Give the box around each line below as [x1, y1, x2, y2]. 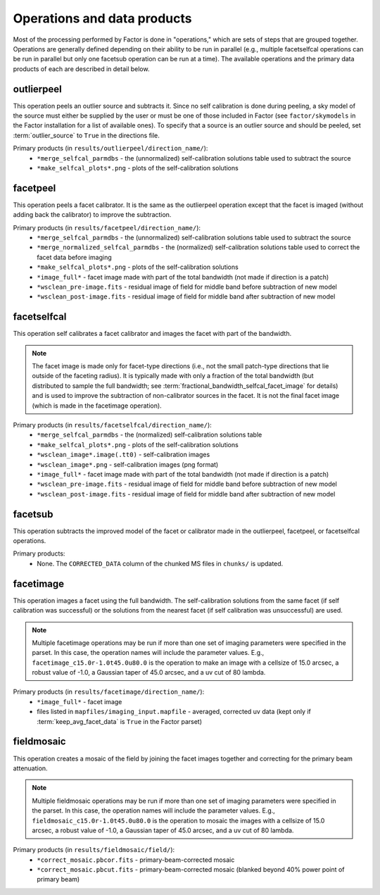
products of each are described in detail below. [13, 64, 150, 73]
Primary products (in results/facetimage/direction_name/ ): [13, 687, 205, 696]
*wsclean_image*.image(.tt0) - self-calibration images [37, 451, 210, 459]
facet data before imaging [37, 253, 112, 261]
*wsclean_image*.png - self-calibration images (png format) [37, 460, 219, 468]
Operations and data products [13, 11, 192, 26]
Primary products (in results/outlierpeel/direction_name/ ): [13, 144, 208, 153]
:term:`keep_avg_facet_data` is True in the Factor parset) [37, 717, 203, 725]
